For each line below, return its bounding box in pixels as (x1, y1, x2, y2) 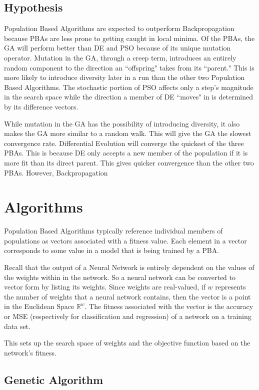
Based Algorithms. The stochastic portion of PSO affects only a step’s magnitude (4, 81, 253, 92)
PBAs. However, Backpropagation (4, 167, 108, 177)
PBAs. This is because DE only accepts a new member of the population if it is (4, 147, 248, 158)
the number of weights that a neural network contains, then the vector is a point (4, 291, 251, 301)
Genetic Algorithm (4, 371, 103, 387)
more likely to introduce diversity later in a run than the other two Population (4, 72, 245, 82)
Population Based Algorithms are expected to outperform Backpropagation (4, 23, 234, 33)
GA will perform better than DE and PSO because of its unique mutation (4, 42, 231, 53)
